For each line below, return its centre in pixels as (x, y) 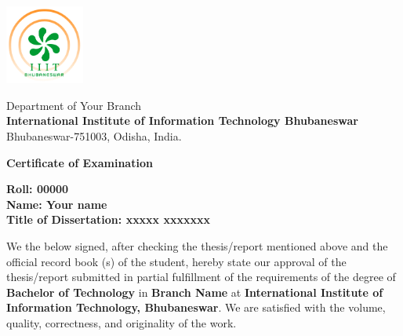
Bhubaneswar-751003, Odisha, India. (94, 136)
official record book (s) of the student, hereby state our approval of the (176, 261)
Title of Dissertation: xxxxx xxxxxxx (108, 219)
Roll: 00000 (38, 189)
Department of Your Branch (74, 105)
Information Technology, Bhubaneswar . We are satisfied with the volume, (196, 307)
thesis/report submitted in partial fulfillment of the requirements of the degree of (201, 277)
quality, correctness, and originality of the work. (122, 322)
